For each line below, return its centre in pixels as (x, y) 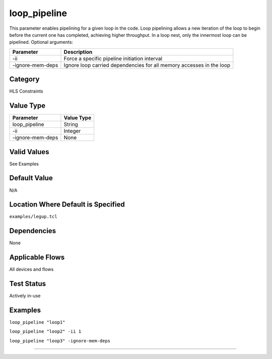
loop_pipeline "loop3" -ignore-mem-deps (60, 341)
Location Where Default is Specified (67, 205)
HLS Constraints (26, 91)
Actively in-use (25, 296)
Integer (72, 131)
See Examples (24, 164)
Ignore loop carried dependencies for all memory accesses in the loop (147, 65)
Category (24, 79)
